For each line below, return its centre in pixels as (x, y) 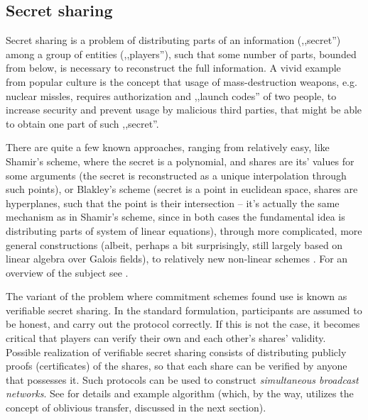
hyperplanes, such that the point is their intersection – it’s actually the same (173, 203)
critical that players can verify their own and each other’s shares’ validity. (166, 338)
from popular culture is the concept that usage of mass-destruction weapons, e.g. (182, 81)
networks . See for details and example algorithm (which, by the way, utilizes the (180, 393)
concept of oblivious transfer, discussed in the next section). (136, 408)
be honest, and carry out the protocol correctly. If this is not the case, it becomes (183, 324)
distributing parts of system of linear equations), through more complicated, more (184, 230)
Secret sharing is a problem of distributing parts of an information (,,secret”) (173, 40)
